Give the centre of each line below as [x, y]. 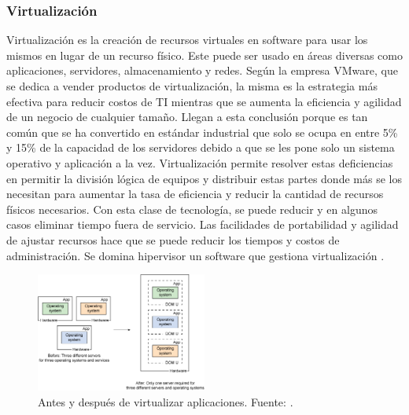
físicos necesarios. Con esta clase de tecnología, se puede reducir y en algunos [192, 209]
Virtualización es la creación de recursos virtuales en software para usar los [187, 40]
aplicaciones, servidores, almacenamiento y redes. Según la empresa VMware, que [202, 70]
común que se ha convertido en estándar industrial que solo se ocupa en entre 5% [202, 132]
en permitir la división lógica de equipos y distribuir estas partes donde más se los [204, 178]
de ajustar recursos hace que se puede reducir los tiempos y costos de [173, 239]
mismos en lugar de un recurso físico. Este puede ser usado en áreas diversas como [204, 55]
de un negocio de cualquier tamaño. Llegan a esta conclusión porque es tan [187, 117]
